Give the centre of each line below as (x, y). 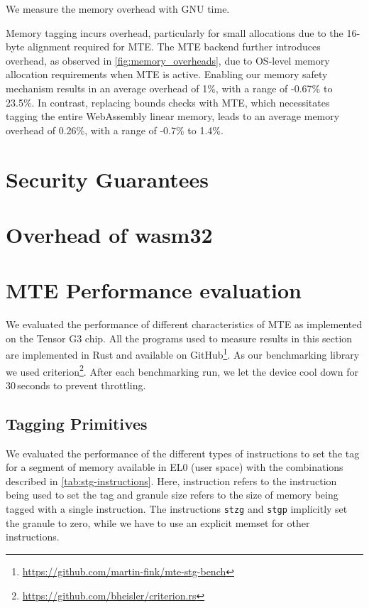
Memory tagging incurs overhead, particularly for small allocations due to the (175, 32)
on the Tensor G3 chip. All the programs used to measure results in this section (179, 338)
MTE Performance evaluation (154, 290)
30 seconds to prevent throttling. (76, 385)
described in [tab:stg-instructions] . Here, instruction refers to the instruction (171, 481)
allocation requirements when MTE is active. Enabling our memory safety (167, 74)
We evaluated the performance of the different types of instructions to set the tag (183, 453)
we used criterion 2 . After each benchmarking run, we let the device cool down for (182, 370)
